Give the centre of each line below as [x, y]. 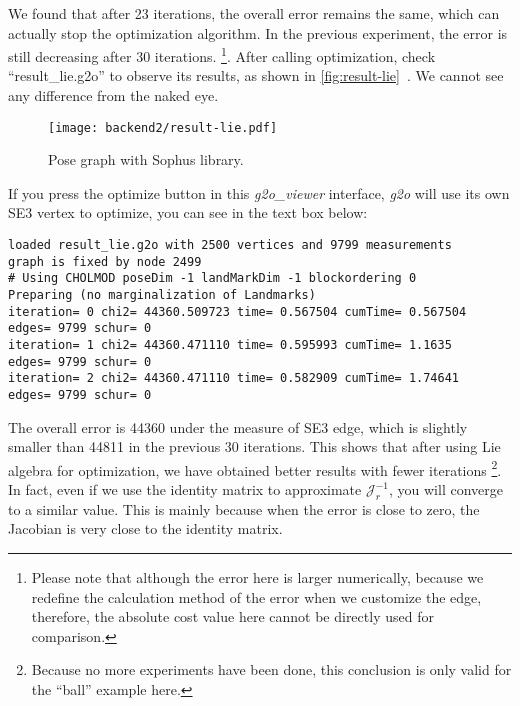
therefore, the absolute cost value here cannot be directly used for [232, 616]
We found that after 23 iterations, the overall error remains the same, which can [254, 13]
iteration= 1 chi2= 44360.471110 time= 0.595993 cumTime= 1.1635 [230, 345]
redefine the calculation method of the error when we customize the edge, [256, 596]
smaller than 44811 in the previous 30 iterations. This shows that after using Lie [254, 446]
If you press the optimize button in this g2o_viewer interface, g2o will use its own [259, 192]
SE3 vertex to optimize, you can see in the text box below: [188, 212]
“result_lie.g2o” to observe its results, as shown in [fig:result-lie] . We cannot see [256, 75]
